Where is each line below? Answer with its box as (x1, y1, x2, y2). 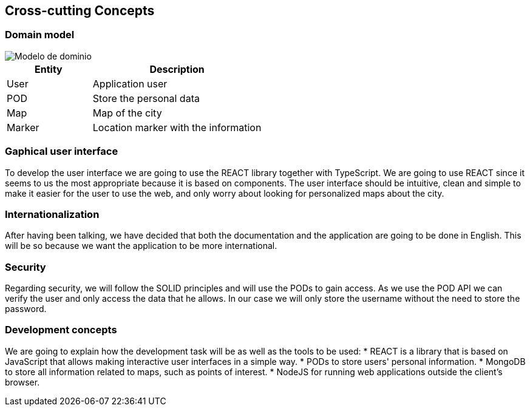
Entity (35, 63, 63, 75)
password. (5, 304, 47, 314)
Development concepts (5, 324, 117, 336)
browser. (5, 376, 40, 387)
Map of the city (92, 106, 162, 119)
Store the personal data (92, 92, 200, 104)
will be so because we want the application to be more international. (5, 240, 277, 251)
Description (149, 63, 205, 75)
